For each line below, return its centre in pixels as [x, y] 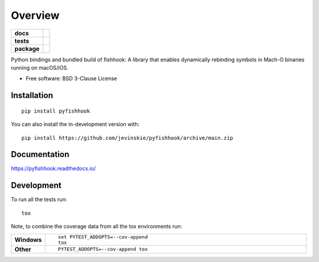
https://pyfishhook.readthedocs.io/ [53, 169]
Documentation [40, 154]
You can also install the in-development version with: [75, 125]
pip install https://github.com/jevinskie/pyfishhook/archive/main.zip [127, 138]
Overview [35, 15]
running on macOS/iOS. [40, 67]
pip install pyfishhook [56, 111]
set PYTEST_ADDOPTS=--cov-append [103, 237]
